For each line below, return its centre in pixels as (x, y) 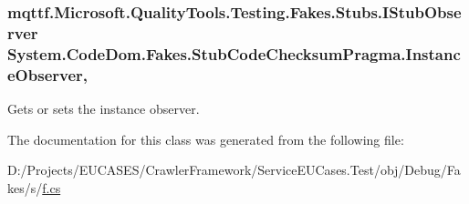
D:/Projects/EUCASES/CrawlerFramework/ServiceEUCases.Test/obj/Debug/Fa (234, 170)
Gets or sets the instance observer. (104, 108)
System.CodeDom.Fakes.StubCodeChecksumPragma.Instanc (234, 53)
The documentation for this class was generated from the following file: (206, 139)
